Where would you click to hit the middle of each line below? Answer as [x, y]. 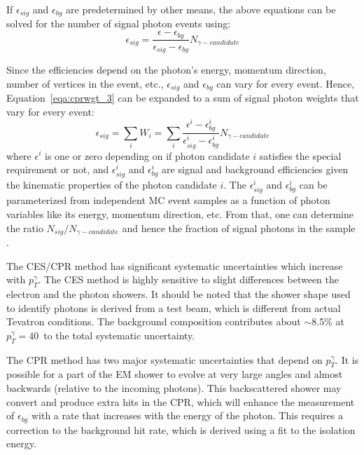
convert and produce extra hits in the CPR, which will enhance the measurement [181, 401]
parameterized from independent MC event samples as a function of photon [168, 200]
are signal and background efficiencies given [255, 169]
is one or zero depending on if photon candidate [147, 155]
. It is [347, 359]
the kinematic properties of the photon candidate [112, 185]
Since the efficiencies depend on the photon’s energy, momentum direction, [166, 69]
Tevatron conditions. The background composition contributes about [154, 321]
